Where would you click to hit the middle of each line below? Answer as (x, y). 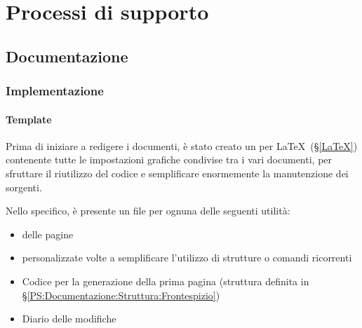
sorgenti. (24, 187)
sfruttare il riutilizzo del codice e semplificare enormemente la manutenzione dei (177, 173)
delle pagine (48, 234)
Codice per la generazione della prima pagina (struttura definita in (166, 281)
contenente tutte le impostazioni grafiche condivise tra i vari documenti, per (169, 159)
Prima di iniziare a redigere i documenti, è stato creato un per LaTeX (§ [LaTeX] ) (182, 145)
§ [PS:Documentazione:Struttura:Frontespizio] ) (121, 295)
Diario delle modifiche (69, 319)
